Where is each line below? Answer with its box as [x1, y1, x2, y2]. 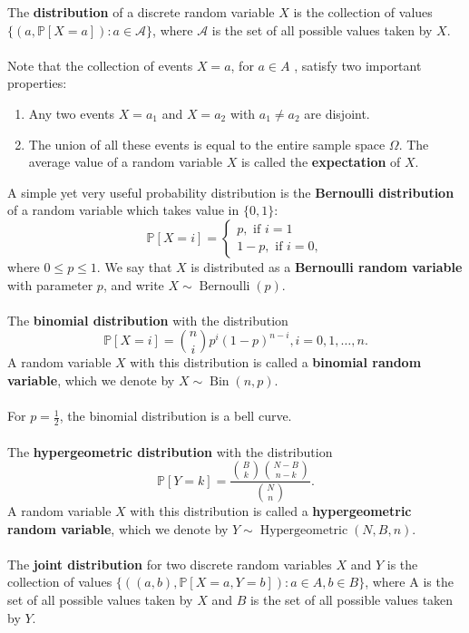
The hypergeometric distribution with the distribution [7, 442, 333, 461]
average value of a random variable [28, 152, 223, 171]
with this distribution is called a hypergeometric [130, 501, 412, 520]
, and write [103, 275, 164, 294]
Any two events [28, 103, 114, 122]
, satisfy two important [294, 55, 422, 74]
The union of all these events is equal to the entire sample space [28, 134, 386, 153]
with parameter [7, 275, 93, 294]
